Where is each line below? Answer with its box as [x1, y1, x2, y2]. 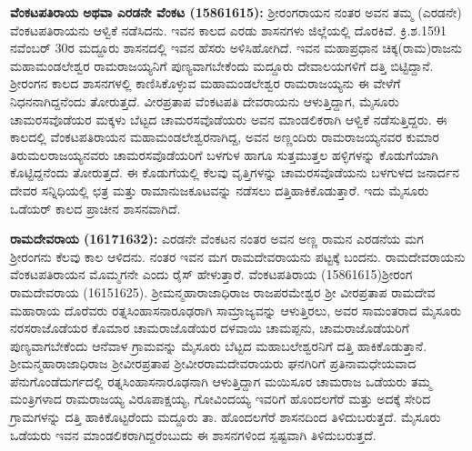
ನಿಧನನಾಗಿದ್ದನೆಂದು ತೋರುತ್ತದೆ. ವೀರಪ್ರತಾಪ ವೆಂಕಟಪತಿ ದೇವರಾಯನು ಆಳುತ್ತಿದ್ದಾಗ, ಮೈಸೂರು [10, 91, 399, 110]
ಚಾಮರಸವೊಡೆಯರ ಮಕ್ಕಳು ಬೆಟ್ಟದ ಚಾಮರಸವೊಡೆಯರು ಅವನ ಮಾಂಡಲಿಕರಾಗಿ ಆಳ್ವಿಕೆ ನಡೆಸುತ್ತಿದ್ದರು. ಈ [10, 109, 447, 128]
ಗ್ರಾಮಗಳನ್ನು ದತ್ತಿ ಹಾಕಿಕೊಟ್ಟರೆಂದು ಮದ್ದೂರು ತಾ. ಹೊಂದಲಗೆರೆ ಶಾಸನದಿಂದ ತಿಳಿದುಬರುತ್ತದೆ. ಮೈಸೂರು [10, 407, 441, 426]
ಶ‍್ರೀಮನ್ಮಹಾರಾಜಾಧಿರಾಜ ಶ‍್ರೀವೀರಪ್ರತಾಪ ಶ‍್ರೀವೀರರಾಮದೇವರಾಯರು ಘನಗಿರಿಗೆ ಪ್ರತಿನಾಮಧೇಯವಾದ [10, 354, 417, 373]
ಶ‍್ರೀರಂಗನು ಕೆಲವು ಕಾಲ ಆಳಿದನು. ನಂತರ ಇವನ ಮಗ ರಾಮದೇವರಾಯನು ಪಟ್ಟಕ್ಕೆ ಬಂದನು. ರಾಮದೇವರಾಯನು [10, 246, 466, 266]
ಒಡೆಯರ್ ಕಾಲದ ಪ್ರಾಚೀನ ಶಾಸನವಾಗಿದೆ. [10, 198, 181, 217]
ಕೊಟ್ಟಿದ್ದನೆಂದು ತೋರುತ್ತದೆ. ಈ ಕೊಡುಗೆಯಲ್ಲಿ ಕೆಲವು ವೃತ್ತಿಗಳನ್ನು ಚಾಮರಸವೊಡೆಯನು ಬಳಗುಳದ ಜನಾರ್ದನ [10, 163, 459, 182]
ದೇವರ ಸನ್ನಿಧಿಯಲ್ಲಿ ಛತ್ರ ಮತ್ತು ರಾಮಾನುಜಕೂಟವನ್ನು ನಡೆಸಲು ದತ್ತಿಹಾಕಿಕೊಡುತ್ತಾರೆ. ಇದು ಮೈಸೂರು [10, 180, 429, 199]
